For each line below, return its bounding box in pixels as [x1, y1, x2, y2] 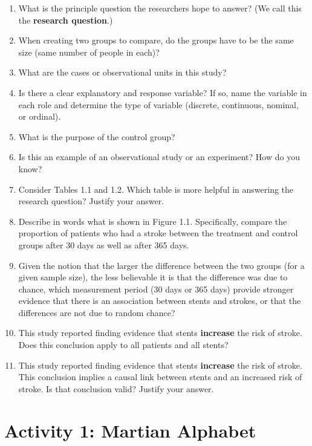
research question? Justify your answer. [18, 195, 164, 207]
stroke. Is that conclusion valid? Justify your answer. [18, 382, 214, 395]
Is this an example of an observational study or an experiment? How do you [18, 150, 300, 163]
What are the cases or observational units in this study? [18, 66, 227, 79]
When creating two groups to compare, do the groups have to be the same [18, 34, 294, 47]
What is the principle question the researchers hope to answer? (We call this [18, 2, 302, 14]
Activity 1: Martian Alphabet [4, 418, 256, 442]
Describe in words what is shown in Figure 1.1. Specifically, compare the [18, 215, 287, 227]
